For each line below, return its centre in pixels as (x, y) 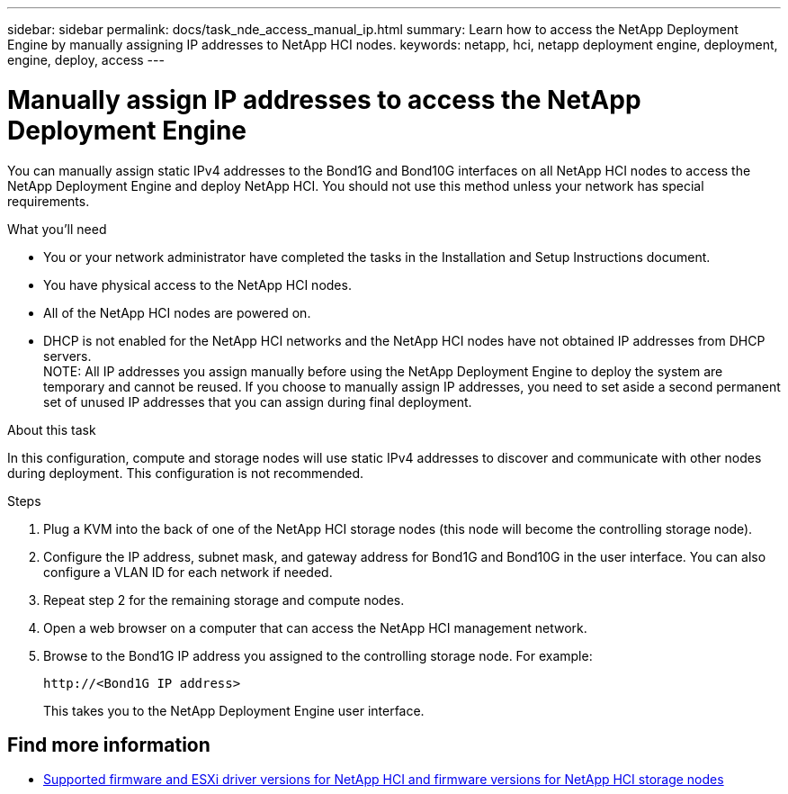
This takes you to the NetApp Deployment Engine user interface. (234, 710)
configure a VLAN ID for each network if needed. (188, 572)
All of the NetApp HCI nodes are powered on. (177, 312)
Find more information (109, 744)
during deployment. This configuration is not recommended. (186, 473)
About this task (52, 429)
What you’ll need (57, 229)
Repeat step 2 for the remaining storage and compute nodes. (224, 600)
